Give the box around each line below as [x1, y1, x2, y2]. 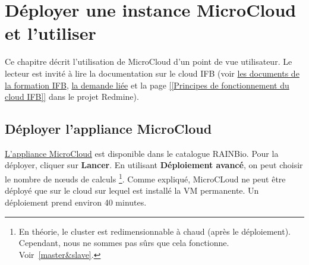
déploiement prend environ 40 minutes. [5, 195, 147, 208]
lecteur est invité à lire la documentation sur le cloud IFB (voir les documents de [5, 67, 299, 79]
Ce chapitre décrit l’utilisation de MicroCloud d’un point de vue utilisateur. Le [5, 55, 292, 68]
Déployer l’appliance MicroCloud [5, 119, 212, 138]
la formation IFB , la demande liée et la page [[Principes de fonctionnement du [5, 78, 289, 91]
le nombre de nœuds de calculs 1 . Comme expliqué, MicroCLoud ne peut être [5, 171, 286, 185]
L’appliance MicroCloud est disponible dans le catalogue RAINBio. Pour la [5, 147, 279, 159]
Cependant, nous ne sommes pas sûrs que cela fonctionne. [18, 236, 229, 249]
